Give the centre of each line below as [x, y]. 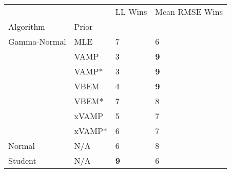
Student [22, 160]
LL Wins [131, 12]
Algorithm [27, 26]
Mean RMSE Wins [189, 12]
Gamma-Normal [37, 41]
